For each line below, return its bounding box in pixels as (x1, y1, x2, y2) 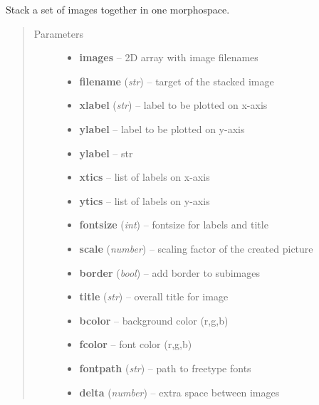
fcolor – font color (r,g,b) (79, 337, 192, 352)
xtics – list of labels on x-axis (79, 169, 210, 184)
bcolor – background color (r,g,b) (79, 312, 229, 327)
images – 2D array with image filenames (79, 50, 258, 65)
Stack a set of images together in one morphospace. (6, 2, 230, 16)
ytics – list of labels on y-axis (79, 193, 210, 208)
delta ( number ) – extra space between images (79, 384, 280, 399)
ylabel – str (79, 145, 133, 160)
